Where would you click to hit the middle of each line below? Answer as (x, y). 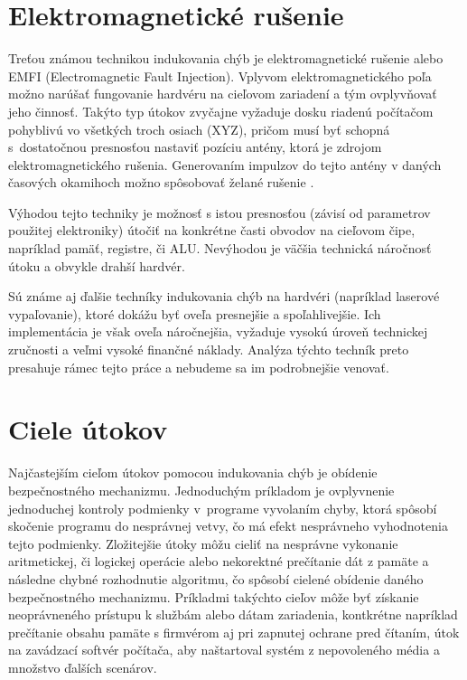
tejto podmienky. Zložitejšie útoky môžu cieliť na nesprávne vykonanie (203, 543)
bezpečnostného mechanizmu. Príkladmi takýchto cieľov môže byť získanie (214, 596)
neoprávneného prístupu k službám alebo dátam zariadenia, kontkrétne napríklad (233, 614)
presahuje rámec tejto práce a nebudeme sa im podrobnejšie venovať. (199, 367)
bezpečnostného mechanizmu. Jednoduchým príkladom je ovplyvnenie (201, 490)
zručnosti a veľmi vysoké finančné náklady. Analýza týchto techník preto (209, 349)
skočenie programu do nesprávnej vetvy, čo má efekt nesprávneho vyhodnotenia (228, 526)
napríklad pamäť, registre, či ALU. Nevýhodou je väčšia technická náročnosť (220, 248)
